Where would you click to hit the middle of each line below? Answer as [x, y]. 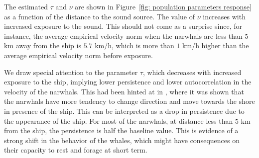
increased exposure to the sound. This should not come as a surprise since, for [123, 26]
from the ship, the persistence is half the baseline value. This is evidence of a [121, 130]
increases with [224, 16]
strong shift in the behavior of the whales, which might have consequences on [122, 140]
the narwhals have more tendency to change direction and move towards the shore [129, 101]
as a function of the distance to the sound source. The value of [99, 16]
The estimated [26, 6]
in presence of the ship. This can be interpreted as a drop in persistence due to [124, 111]
